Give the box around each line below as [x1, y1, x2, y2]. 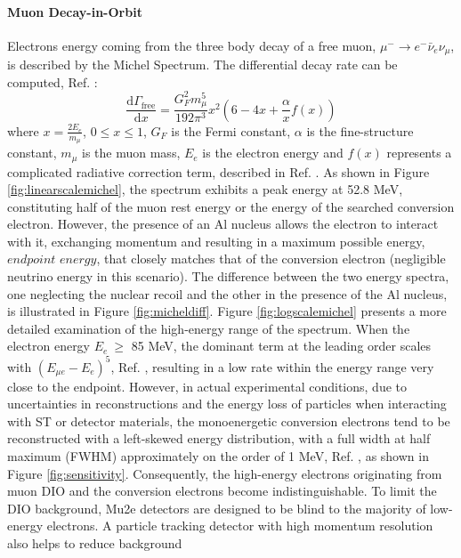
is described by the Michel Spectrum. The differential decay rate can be [7, 55, 398, 74]
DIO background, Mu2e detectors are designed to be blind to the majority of [7, 498, 426, 517]
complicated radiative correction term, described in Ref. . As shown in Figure [7, 162, 430, 181]
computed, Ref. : [7, 72, 98, 91]
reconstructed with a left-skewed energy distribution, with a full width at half [7, 429, 431, 448]
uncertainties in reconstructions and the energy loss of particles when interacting [7, 394, 447, 413]
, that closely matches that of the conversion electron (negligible [96, 249, 446, 268]
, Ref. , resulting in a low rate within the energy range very [110, 357, 434, 376]
